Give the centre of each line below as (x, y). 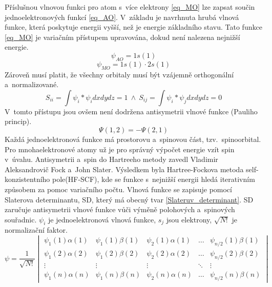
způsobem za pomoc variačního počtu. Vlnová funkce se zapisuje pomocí (118, 189)
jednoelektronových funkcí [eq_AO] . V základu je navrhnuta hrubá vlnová (122, 17)
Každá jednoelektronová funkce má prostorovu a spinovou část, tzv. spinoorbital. (133, 139)
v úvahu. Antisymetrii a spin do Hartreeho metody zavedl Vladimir (111, 159)
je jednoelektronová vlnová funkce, (102, 219)
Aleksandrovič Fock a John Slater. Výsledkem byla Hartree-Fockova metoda (124, 169)
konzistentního (27, 179)
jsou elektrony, (189, 219)
